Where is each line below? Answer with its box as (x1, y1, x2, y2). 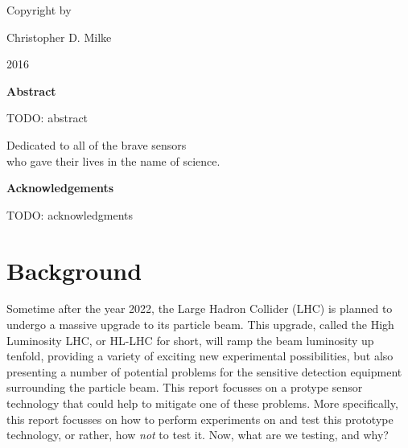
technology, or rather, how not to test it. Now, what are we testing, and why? (6, 426, 389, 443)
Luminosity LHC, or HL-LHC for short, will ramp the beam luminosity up (6, 331, 374, 348)
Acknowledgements (6, 179, 114, 196)
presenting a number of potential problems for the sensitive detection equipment (6, 363, 402, 380)
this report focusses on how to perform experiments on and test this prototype (6, 410, 394, 427)
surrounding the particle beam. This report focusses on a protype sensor (6, 379, 363, 396)
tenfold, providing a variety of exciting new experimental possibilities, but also (6, 347, 394, 364)
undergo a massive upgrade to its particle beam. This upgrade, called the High (6, 316, 394, 333)
